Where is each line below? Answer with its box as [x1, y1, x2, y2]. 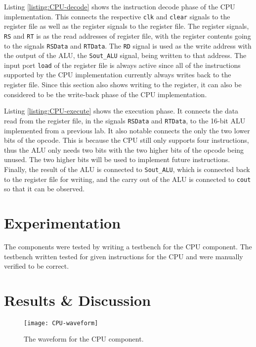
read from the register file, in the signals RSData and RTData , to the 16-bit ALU [4, 115, 246, 125]
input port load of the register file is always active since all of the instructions [4, 59, 241, 70]
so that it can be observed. [4, 183, 85, 194]
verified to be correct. [4, 261, 69, 271]
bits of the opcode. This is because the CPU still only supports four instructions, [4, 135, 249, 145]
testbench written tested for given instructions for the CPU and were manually [4, 251, 243, 261]
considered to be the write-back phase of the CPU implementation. [4, 89, 207, 99]
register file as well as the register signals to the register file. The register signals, [4, 21, 249, 31]
